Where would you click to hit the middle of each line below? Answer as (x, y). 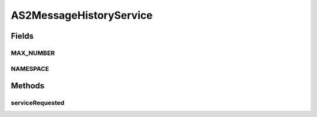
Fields (22, 36)
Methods (28, 86)
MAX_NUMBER (33, 53)
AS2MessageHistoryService (82, 15)
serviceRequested (38, 103)
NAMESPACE (30, 68)
